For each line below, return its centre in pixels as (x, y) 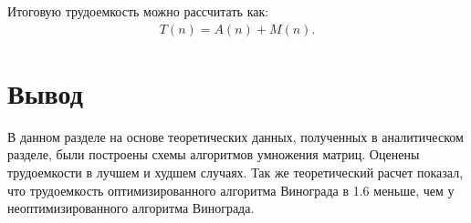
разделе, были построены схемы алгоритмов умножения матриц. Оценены (214, 154)
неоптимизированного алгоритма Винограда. (131, 208)
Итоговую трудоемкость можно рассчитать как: (138, 11)
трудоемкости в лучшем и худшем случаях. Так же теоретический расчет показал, (235, 172)
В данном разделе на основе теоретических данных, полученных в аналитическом (235, 136)
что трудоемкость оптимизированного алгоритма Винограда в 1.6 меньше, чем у (231, 190)
